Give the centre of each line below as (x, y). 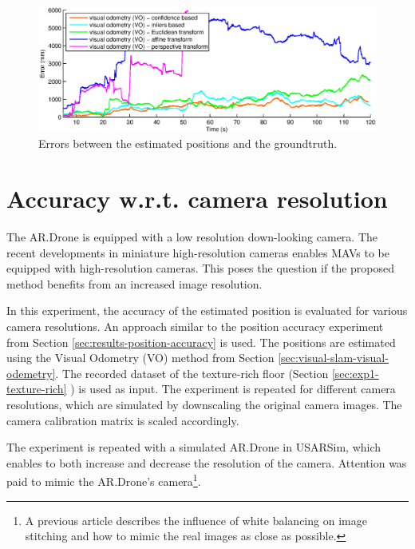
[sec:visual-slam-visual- (333, 358)
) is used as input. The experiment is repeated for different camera (233, 389)
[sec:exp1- (355, 373)
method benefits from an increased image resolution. (134, 283)
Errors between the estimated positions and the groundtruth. (188, 143)
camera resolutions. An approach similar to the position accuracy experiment (195, 326)
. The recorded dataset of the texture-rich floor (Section (192, 373)
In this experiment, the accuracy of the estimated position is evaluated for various (207, 310)
